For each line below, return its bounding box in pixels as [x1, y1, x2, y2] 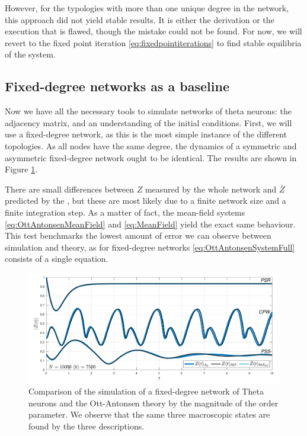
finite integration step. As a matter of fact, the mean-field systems [5, 206, 245, 218]
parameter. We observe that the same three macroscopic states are [28, 408, 270, 421]
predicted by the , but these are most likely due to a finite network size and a [5, 194, 286, 207]
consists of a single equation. [5, 252, 108, 265]
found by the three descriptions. [28, 419, 145, 432]
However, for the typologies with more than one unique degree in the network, [5, 2, 289, 14]
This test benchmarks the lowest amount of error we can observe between [5, 229, 271, 242]
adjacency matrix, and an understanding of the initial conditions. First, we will [5, 116, 292, 129]
